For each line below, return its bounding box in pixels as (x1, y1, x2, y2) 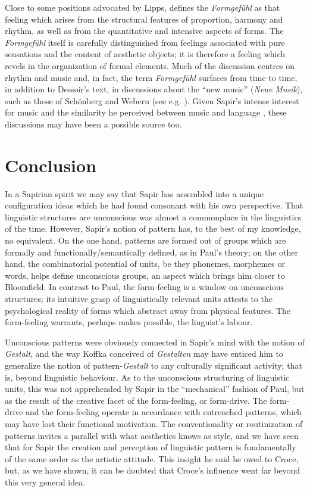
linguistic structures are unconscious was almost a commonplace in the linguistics (5, 210, 302, 223)
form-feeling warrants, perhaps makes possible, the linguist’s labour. (5, 316, 253, 328)
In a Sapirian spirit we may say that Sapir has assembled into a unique (5, 187, 264, 200)
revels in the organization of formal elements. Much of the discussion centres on (5, 59, 295, 71)
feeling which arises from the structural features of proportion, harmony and (5, 13, 283, 25)
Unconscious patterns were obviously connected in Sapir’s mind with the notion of (5, 335, 305, 348)
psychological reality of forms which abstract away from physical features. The (5, 304, 291, 316)
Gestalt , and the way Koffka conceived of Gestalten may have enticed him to (5, 347, 283, 360)
